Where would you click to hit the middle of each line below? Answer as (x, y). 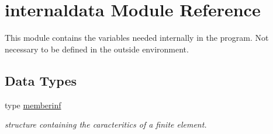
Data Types (41, 80)
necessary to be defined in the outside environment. (97, 49)
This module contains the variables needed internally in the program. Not (137, 38)
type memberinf (33, 105)
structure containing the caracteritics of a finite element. (106, 124)
